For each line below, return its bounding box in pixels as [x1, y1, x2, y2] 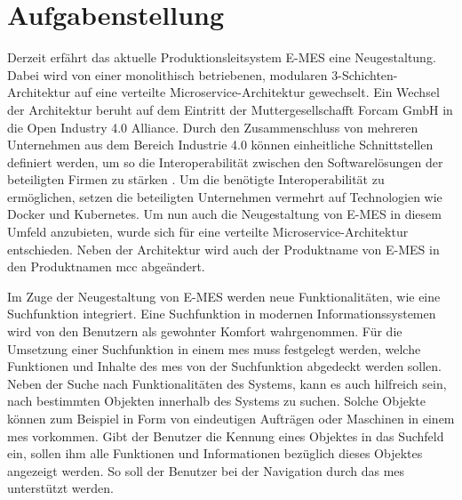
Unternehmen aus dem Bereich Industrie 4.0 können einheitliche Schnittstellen [7, 135, 434, 154]
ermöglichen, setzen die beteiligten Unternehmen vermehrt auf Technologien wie [7, 187, 442, 206]
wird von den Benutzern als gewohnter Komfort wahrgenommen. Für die [7, 322, 402, 341]
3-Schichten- [331, 65, 398, 84]
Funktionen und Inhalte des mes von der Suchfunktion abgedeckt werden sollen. [7, 357, 442, 375]
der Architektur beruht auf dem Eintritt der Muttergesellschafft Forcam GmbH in [7, 100, 453, 118]
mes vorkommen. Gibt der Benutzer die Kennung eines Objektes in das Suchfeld [7, 426, 444, 445]
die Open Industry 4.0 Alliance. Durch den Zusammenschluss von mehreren [7, 117, 418, 136]
